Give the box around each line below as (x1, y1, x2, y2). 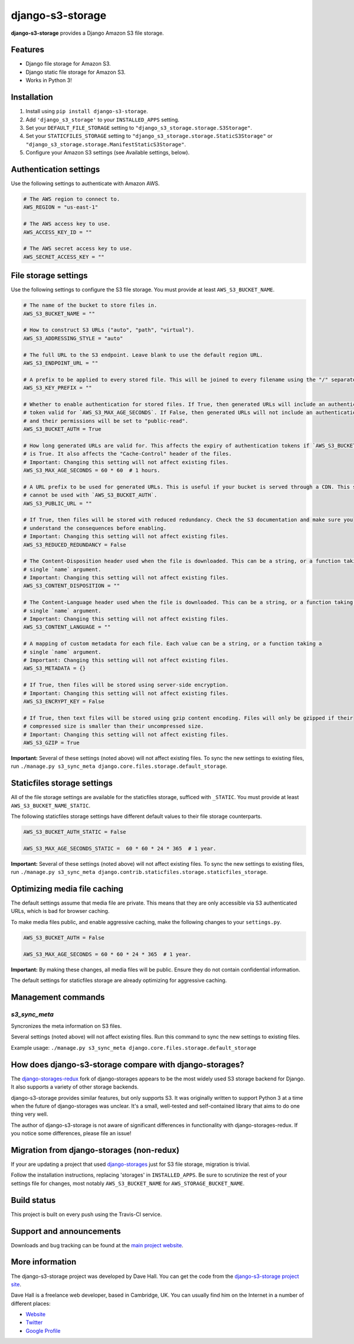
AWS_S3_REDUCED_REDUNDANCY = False (23, 541, 126, 548)
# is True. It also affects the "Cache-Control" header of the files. (23, 451, 232, 457)
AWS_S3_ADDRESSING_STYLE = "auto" (23, 335, 123, 341)
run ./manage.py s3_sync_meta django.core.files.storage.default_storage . (11, 763, 228, 770)
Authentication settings (11, 164, 100, 174)
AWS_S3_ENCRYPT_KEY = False (23, 698, 104, 705)
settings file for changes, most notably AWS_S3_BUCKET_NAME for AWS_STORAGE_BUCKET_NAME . (11, 1179, 245, 1187)
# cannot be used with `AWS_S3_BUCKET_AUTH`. (23, 492, 158, 498)
